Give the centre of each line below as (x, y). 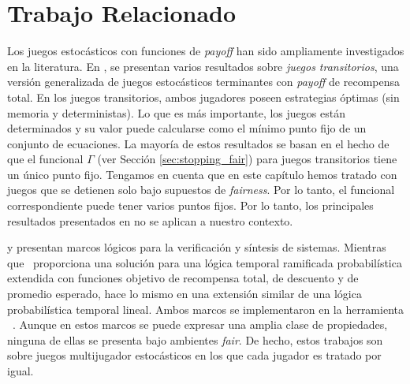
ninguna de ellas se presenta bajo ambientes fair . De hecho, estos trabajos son (195, 339)
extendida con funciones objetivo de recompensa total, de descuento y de (183, 278)
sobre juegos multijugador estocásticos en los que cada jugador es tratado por (194, 355)
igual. (20, 371)
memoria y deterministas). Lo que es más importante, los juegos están (176, 112)
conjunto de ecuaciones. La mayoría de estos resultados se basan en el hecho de (198, 143)
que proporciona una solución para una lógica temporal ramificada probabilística (205, 262)
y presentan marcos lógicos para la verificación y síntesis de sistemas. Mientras (197, 247)
